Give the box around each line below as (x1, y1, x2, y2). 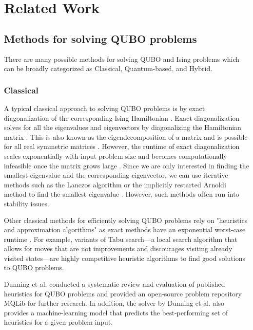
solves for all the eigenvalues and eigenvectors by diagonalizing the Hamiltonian (4, 122, 241, 132)
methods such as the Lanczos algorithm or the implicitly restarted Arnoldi (4, 179, 226, 189)
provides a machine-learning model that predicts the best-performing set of (4, 307, 228, 317)
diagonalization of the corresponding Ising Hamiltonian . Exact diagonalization (4, 112, 240, 123)
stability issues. (4, 198, 49, 208)
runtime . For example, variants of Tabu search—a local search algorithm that (4, 234, 237, 244)
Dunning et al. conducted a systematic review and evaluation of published (4, 279, 225, 289)
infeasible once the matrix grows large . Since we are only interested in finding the (4, 160, 249, 170)
